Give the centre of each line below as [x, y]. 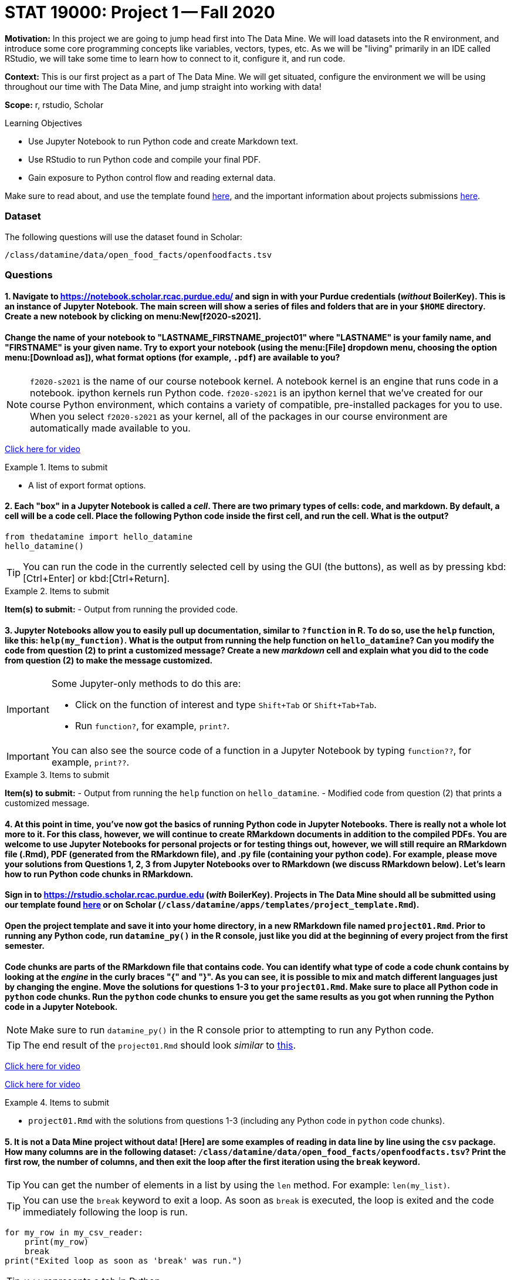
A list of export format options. [87, 485]
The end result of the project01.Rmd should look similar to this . [160, 1045]
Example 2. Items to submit [57, 591]
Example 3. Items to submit [57, 775]
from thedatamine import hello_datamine [99, 536]
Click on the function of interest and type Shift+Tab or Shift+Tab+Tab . [226, 705]
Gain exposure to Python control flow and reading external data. [152, 177]
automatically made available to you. [110, 428]
